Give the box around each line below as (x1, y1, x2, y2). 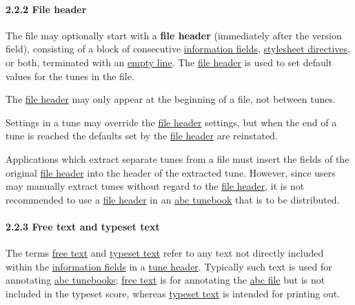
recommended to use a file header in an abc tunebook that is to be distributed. (6, 192, 340, 206)
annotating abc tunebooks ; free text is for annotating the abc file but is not (6, 273, 325, 287)
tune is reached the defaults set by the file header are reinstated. (6, 128, 278, 143)
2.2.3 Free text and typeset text (6, 219, 160, 233)
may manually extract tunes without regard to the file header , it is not (6, 179, 305, 193)
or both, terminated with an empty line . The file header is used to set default (6, 55, 333, 69)
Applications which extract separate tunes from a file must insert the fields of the (6, 151, 349, 166)
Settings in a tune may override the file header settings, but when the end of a (6, 115, 337, 129)
